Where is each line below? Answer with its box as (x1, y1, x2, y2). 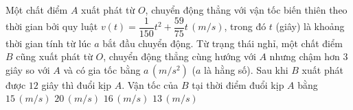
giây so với (5, 62, 50, 77)
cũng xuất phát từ (16, 49, 93, 64)
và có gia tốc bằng (63, 62, 141, 77)
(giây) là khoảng (275, 19, 345, 33)
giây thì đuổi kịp (41, 77, 112, 92)
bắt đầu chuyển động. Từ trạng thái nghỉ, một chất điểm (102, 36, 343, 50)
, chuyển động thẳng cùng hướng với (103, 49, 256, 64)
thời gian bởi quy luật (5, 19, 98, 33)
